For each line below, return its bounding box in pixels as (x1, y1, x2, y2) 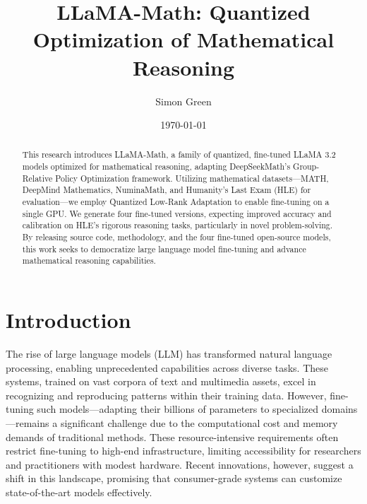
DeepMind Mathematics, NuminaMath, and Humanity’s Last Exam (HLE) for (22, 184, 311, 196)
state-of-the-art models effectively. (6, 484, 152, 499)
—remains (6, 415, 49, 430)
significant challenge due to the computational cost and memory (60, 415, 338, 430)
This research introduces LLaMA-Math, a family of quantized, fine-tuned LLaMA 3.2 (22, 148, 336, 160)
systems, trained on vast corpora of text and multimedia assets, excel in (6, 374, 316, 389)
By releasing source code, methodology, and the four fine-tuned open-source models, (22, 231, 331, 243)
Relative (22, 172, 53, 184)
